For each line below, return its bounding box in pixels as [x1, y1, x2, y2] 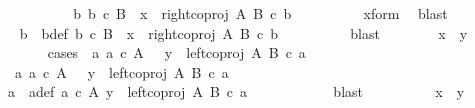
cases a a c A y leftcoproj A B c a [47, 42, 306, 63]
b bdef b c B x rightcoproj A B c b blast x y [19, 22, 468, 43]
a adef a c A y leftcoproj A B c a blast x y [7, 81, 465, 102]
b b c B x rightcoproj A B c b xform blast [73, 3, 448, 23]
